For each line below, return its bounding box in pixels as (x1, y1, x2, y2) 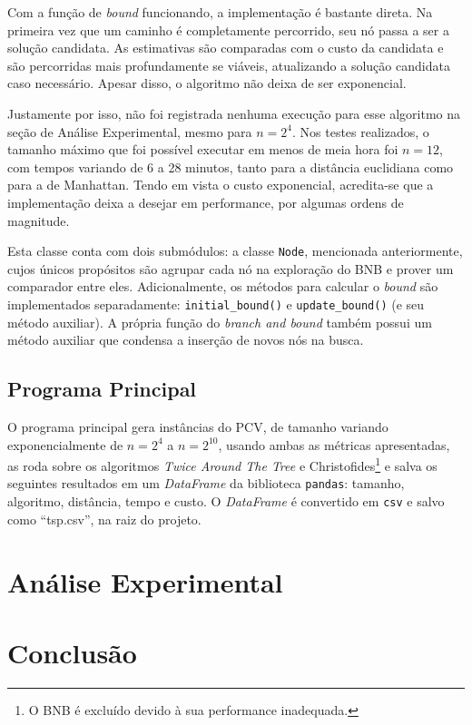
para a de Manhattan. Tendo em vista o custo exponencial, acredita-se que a (7, 175, 434, 194)
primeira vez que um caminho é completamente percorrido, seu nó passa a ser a (7, 20, 449, 39)
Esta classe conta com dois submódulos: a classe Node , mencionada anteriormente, (7, 241, 463, 260)
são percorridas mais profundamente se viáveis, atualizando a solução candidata (7, 55, 450, 74)
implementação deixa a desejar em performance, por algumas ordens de (7, 192, 404, 211)
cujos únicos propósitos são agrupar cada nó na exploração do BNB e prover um (7, 259, 454, 278)
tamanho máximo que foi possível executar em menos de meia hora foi (7, 140, 398, 159)
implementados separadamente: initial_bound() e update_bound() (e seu (7, 294, 425, 313)
